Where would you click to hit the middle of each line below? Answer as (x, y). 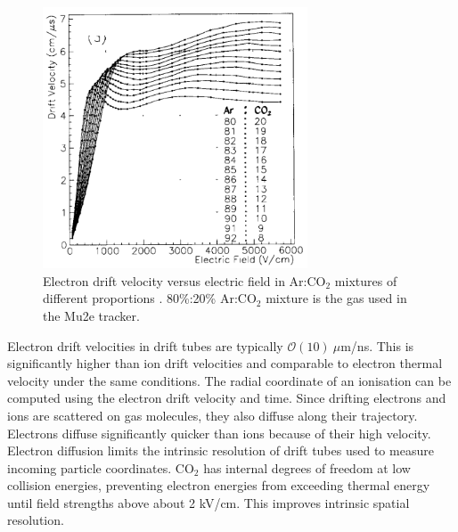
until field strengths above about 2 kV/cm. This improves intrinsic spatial (209, 502)
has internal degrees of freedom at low (307, 467)
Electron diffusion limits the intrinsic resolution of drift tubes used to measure (221, 450)
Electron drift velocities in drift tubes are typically (145, 345)
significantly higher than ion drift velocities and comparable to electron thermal (225, 363)
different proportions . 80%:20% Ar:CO (150, 298)
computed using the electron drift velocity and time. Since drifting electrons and (227, 398)
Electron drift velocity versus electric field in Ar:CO (184, 280)
